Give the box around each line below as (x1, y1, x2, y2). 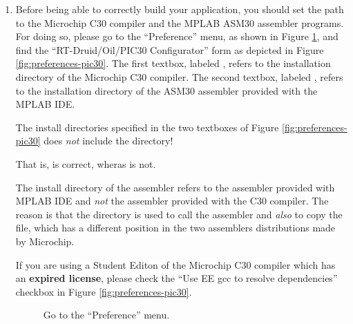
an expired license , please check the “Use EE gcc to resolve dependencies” (15, 271, 338, 285)
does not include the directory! (44, 133, 173, 148)
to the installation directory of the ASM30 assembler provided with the (15, 83, 318, 97)
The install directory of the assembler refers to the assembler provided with (15, 180, 335, 194)
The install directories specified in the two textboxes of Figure (15, 120, 279, 134)
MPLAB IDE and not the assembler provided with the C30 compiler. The (15, 193, 329, 208)
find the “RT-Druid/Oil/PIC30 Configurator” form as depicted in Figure (15, 42, 324, 57)
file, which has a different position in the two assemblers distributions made (15, 220, 336, 235)
